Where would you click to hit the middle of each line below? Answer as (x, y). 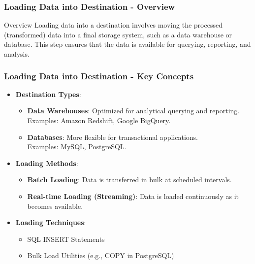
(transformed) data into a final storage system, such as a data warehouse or (118, 34)
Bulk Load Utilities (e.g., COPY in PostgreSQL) (101, 255)
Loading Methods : (47, 163)
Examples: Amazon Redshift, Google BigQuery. (99, 120)
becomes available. (55, 206)
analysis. (17, 54)
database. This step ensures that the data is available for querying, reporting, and (127, 44)
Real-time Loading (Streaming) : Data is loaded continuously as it (133, 196)
